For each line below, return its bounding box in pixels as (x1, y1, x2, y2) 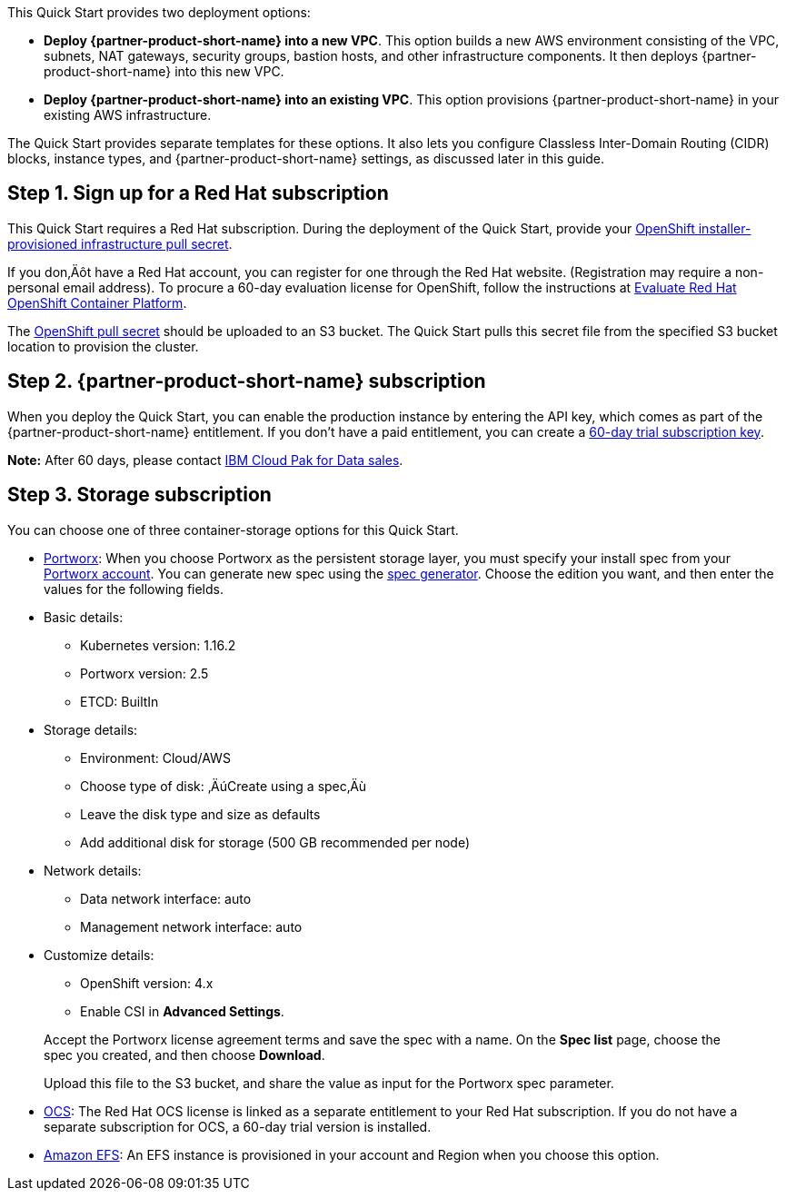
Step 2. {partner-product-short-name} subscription (7, 370, 486, 393)
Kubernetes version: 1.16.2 (80, 637, 236, 653)
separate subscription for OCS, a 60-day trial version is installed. (44, 1118, 432, 1134)
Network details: (44, 862, 142, 878)
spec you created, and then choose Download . (44, 1046, 325, 1063)
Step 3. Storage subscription (7, 483, 272, 507)
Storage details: (44, 721, 138, 738)
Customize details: (44, 946, 154, 963)
